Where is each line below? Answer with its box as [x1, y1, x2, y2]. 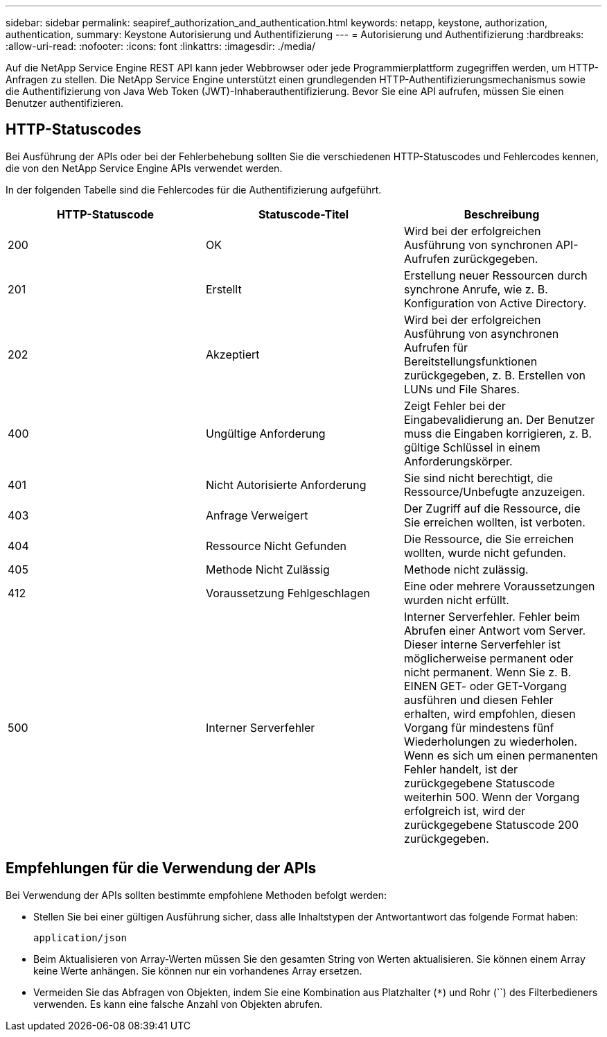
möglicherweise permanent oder [403, 651, 574, 665]
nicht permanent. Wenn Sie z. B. [403, 665, 572, 679]
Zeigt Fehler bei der [403, 398, 506, 413]
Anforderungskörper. [403, 454, 513, 468]
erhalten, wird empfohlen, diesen [403, 706, 576, 721]
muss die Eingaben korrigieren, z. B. [403, 426, 592, 440]
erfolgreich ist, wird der [403, 803, 526, 818]
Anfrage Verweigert [205, 508, 308, 522]
